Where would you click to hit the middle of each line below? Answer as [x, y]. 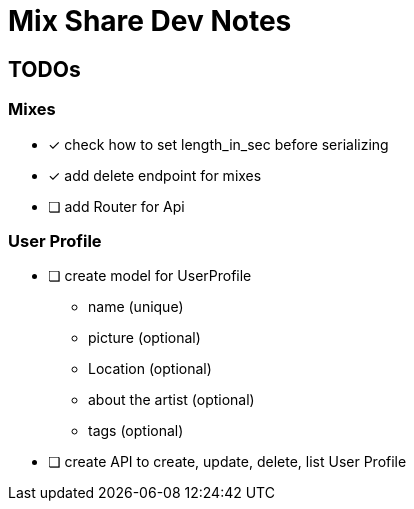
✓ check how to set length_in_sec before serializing [218, 144]
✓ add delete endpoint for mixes [155, 175]
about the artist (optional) [171, 400]
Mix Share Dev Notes [150, 21]
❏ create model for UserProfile [150, 276]
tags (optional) [136, 431]
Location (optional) [150, 369]
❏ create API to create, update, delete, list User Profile [227, 462]
